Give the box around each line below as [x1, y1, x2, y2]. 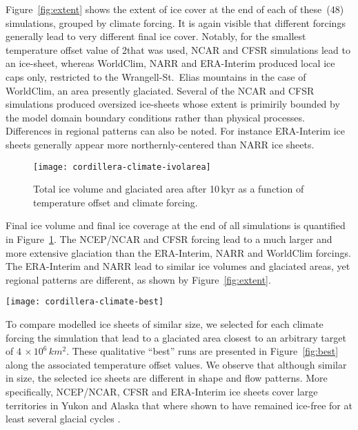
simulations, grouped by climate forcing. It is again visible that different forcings [6, 15, 346, 30]
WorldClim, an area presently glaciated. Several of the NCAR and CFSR [6, 83, 315, 97]
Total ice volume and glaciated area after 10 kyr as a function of [33, 182, 304, 196]
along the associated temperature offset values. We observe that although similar [6, 357, 347, 371]
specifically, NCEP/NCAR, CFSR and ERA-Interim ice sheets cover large [6, 384, 318, 398]
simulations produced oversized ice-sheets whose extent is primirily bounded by [6, 97, 340, 111]
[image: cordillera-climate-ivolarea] [33, 162, 211, 172]
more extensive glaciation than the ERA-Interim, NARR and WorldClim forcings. [6, 245, 351, 260]
